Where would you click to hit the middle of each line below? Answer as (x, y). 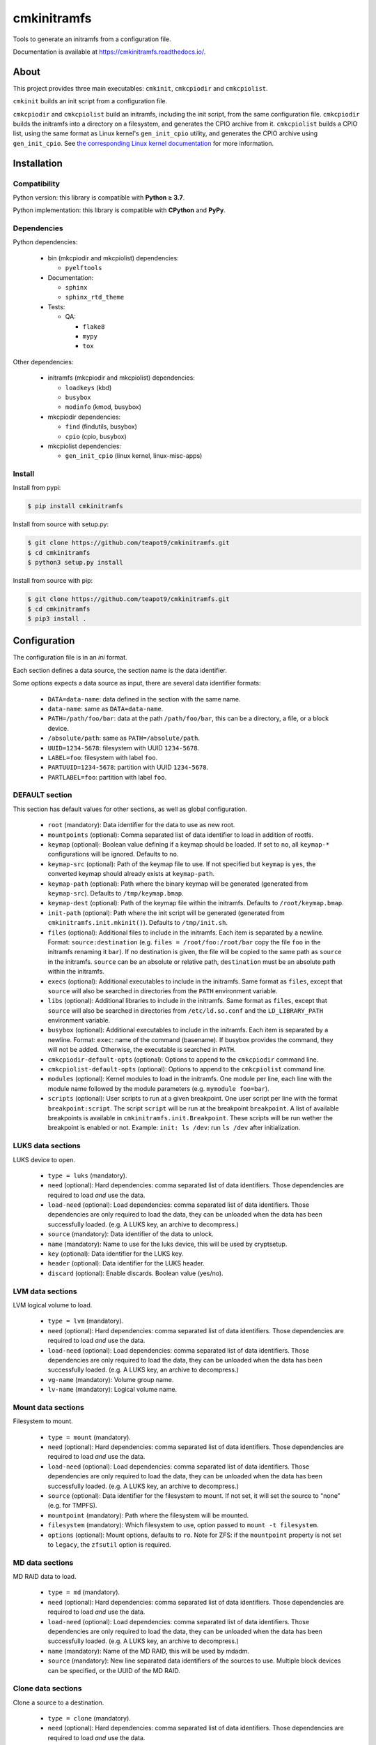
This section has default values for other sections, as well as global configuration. (130, 809)
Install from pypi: (37, 488)
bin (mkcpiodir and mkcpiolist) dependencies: (113, 258)
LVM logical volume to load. (53, 1305)
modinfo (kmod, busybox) (103, 407)
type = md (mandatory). (84, 1592)
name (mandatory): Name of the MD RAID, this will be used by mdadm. (149, 1651)
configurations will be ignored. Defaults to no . (113, 854)
